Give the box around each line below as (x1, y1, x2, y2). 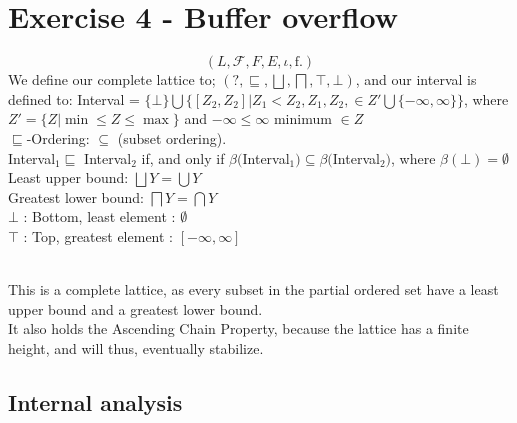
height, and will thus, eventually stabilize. (8, 337, 264, 358)
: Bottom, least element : (23, 206, 176, 227)
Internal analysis (8, 386, 183, 417)
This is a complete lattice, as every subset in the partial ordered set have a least (8, 279, 499, 300)
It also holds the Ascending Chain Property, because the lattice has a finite (8, 318, 469, 339)
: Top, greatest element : (23, 225, 173, 246)
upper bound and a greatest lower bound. (8, 298, 263, 319)
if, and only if (141, 147, 225, 168)
